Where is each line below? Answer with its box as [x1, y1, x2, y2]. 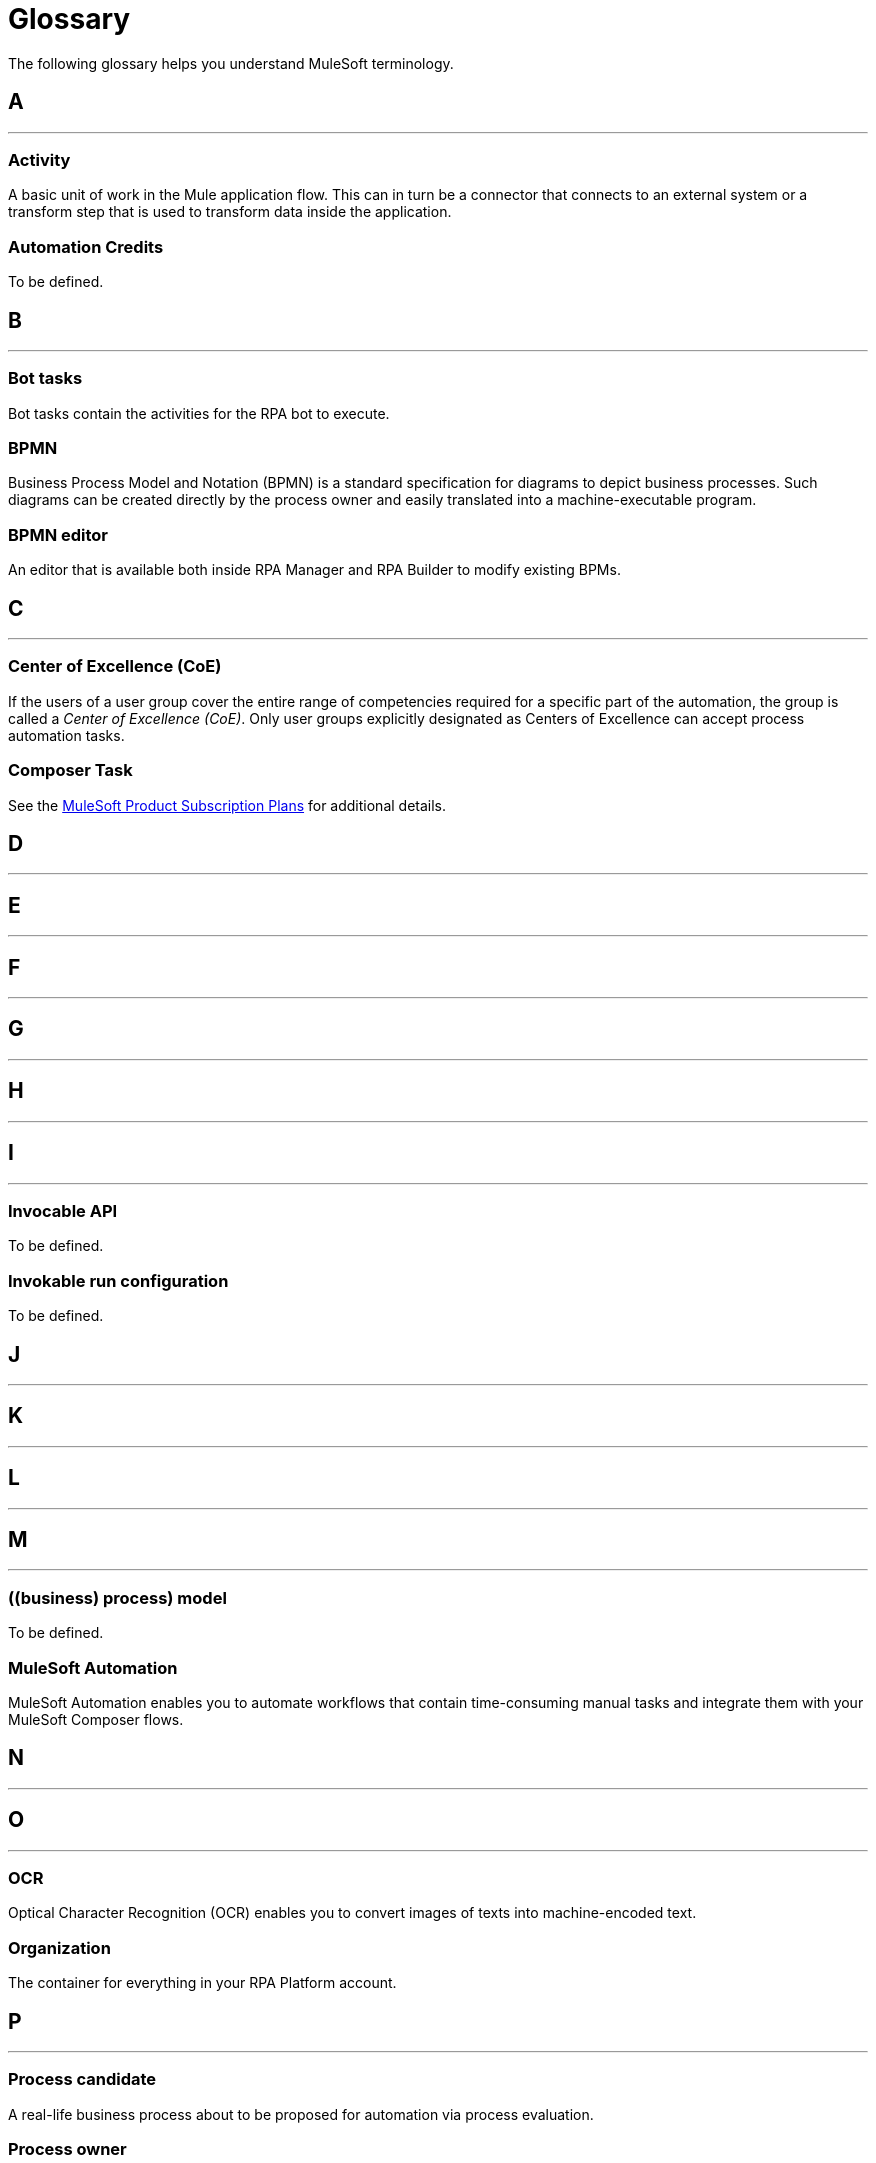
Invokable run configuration [8, 1270, 229, 1291]
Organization [8, 1937, 111, 1958]
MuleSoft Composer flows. [8, 1710, 184, 1728]
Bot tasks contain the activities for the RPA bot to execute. [8, 404, 390, 422]
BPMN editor [8, 524, 109, 545]
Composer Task [8, 760, 133, 781]
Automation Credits [8, 236, 164, 257]
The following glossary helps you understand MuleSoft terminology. [8, 54, 454, 72]
